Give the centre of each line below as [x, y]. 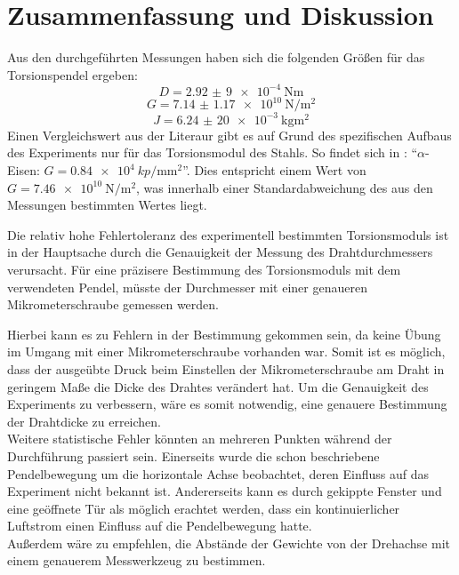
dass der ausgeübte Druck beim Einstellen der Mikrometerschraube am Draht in [226, 368]
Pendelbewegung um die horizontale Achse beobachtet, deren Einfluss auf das [218, 473]
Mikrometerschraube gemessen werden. [113, 304]
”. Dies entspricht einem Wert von [274, 170]
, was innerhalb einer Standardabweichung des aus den [285, 187]
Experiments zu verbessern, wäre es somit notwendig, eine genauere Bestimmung [227, 404]
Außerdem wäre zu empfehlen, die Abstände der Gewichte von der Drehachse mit [229, 543]
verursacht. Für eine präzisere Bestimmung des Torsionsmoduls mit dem [204, 269]
